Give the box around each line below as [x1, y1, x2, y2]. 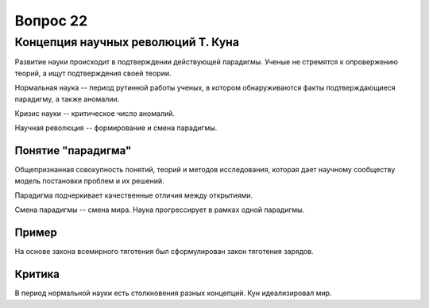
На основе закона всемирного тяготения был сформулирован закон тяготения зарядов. [14, 247, 314, 256]
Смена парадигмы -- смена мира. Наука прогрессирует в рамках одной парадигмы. [14, 205, 305, 214]
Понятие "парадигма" [14, 144, 132, 158]
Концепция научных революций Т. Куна [14, 35, 240, 49]
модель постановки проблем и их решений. [14, 175, 164, 186]
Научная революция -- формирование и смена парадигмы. [14, 123, 218, 133]
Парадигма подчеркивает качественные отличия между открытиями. [14, 191, 253, 200]
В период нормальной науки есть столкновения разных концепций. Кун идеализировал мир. [14, 288, 332, 298]
